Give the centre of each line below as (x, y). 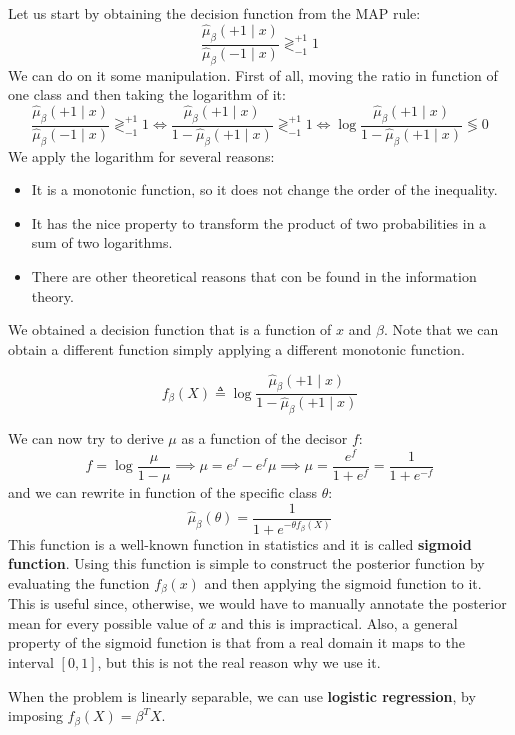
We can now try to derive (86, 438)
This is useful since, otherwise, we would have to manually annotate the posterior (257, 603)
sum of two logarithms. (102, 242)
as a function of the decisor (264, 438)
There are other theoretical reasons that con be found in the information (254, 275)
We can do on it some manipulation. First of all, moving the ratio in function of (253, 74)
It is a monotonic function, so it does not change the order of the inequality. (264, 189)
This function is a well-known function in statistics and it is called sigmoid (240, 543)
